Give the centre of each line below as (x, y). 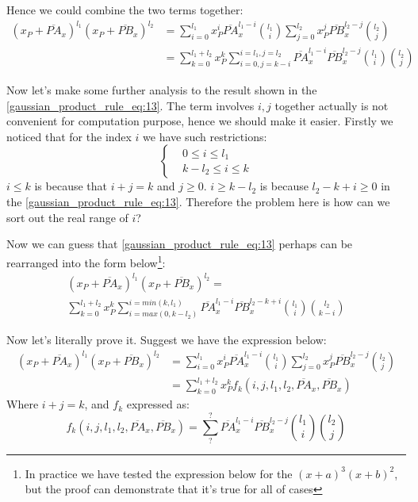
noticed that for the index (69, 136)
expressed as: (158, 404)
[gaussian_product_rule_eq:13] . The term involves (130, 105)
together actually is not (332, 105)
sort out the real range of (67, 217)
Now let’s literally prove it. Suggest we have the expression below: (167, 340)
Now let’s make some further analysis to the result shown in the (162, 90)
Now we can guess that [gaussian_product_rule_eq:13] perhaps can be (180, 244)
